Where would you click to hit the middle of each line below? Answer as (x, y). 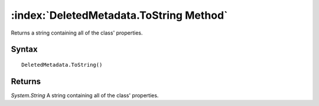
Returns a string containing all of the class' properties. (77, 33)
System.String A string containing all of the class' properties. (85, 95)
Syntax (24, 49)
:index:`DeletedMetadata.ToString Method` (119, 15)
